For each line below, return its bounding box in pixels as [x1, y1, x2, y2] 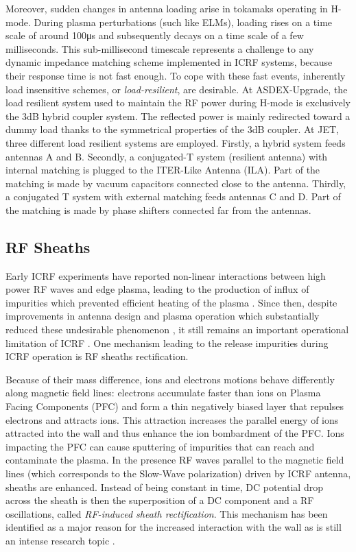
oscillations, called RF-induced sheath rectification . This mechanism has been [5, 506, 328, 520]
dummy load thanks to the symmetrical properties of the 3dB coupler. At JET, [5, 122, 339, 136]
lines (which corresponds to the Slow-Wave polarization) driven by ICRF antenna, [5, 466, 351, 481]
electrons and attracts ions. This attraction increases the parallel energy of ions [5, 412, 339, 427]
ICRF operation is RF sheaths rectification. [5, 349, 189, 363]
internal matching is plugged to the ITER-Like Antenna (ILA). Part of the [5, 163, 320, 177]
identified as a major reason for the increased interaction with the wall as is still [5, 520, 342, 534]
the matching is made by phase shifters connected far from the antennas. [5, 202, 311, 217]
